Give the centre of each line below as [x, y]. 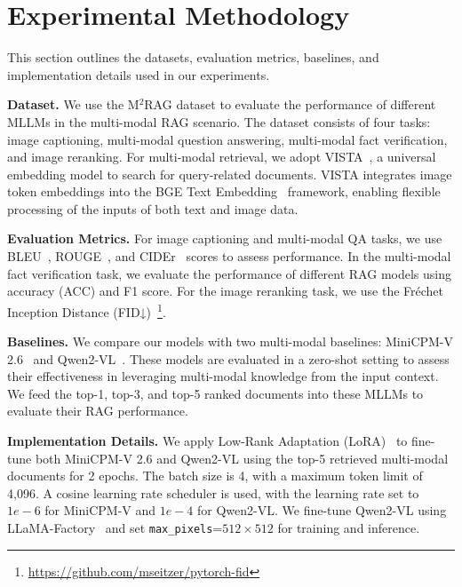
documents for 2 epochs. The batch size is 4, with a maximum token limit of [215, 476]
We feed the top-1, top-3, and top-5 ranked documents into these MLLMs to [215, 393]
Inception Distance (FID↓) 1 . [87, 310]
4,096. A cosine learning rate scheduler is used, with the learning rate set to [213, 492]
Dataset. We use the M [73, 104]
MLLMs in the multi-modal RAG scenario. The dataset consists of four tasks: [219, 121]
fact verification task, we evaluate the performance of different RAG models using [229, 273]
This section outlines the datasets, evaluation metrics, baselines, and [193, 57]
